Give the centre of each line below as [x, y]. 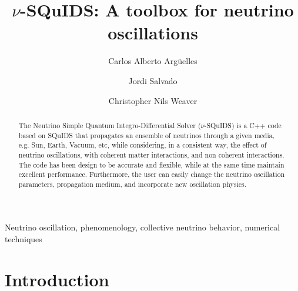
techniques [24, 239]
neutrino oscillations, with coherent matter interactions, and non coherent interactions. [151, 154]
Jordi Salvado [153, 80]
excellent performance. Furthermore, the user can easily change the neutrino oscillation [152, 174]
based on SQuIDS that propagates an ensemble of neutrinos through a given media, [147, 135]
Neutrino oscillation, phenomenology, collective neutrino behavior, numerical [143, 227]
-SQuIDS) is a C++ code [243, 125]
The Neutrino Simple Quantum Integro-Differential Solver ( [110, 125]
